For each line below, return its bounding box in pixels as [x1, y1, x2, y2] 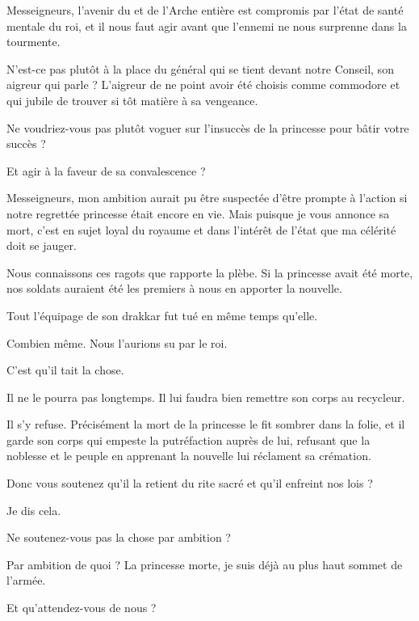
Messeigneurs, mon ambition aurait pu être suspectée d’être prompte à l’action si [6, 189, 408, 206]
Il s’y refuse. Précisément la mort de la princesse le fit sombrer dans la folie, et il [6, 416, 405, 433]
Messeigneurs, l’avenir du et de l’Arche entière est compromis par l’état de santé [6, 2, 404, 18]
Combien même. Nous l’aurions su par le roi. [6, 334, 228, 351]
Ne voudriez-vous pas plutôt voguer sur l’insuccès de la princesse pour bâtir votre [6, 119, 409, 136]
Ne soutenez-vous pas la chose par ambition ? [6, 529, 231, 546]
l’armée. [6, 572, 46, 589]
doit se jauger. [6, 237, 77, 254]
